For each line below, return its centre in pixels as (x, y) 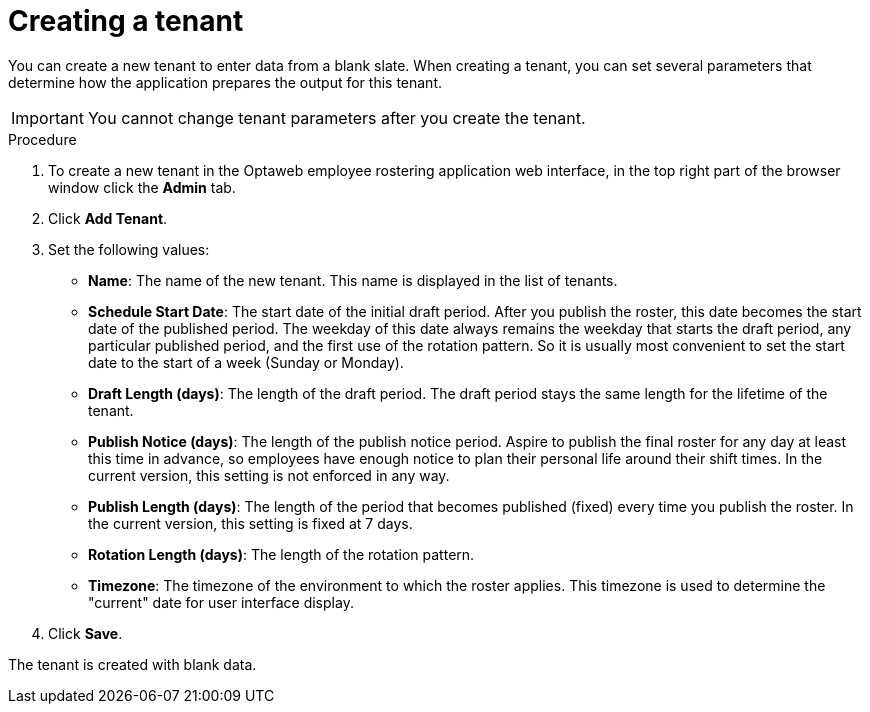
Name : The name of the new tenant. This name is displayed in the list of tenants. (353, 280)
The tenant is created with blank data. (132, 664)
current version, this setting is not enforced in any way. (269, 475)
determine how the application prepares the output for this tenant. (225, 82)
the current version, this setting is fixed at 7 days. (250, 523)
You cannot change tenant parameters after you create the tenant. (336, 117)
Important (47, 117)
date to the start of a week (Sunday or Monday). (246, 362)
